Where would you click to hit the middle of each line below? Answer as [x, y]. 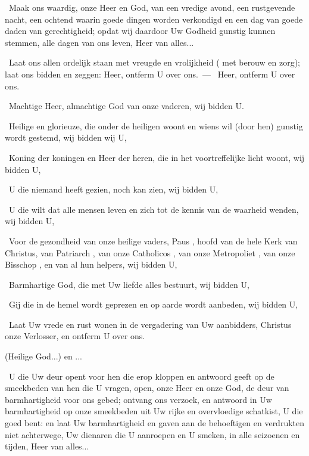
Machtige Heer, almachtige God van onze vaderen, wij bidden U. [126, 106]
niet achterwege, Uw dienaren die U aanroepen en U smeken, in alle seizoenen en [152, 434]
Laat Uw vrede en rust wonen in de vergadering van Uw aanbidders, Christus [150, 324]
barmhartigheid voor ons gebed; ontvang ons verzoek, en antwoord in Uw [138, 399]
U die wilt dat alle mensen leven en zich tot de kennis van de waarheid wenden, [154, 209]
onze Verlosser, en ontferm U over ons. [75, 336]
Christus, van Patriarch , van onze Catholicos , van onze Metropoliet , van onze [150, 252]
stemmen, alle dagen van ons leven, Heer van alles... [99, 42]
